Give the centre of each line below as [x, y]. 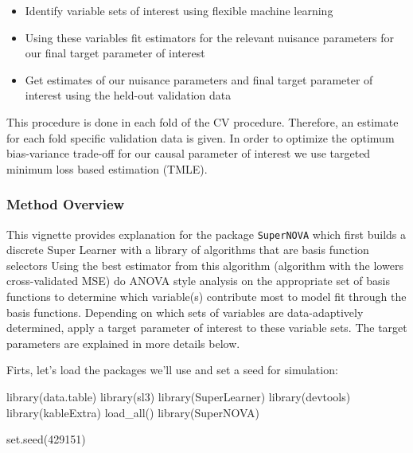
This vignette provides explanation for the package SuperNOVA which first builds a [206, 234]
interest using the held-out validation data [128, 95]
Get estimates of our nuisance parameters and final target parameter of [199, 79]
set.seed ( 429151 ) [46, 439]
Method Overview [66, 204]
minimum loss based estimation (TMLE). [107, 168]
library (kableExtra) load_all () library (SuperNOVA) [133, 412]
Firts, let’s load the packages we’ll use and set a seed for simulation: [172, 370]
